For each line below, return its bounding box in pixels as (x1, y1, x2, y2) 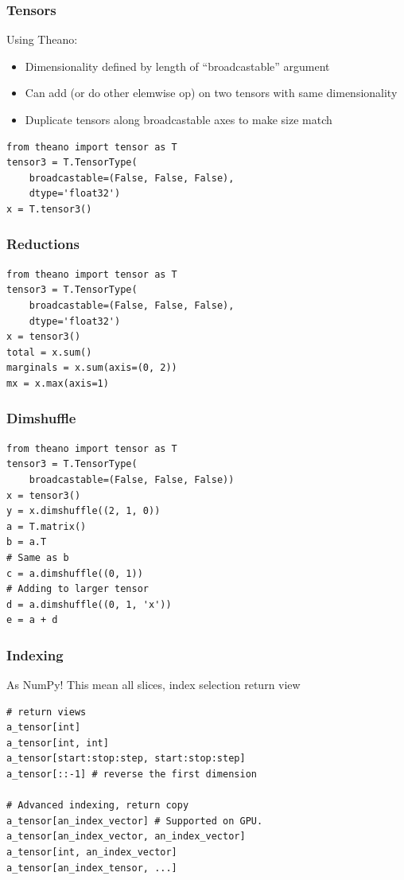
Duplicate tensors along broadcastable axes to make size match (25, 111, 332, 127)
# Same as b (6, 551, 69, 563)
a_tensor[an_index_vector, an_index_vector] (6, 831, 246, 843)
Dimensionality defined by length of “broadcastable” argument (25, 57, 330, 74)
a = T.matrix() (6, 520, 87, 532)
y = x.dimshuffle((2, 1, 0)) (6, 505, 161, 517)
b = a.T (6, 536, 47, 548)
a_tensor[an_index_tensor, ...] (6, 862, 177, 874)
